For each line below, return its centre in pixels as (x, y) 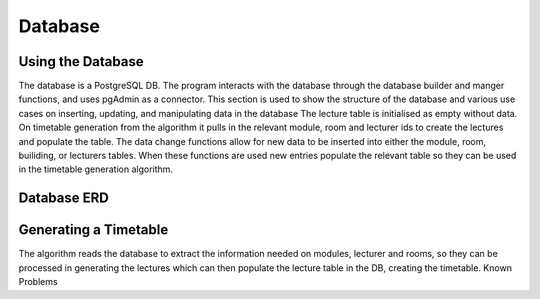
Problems (38, 282)
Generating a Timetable (93, 230)
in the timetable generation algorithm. (96, 169)
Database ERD (63, 198)
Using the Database (81, 61)
